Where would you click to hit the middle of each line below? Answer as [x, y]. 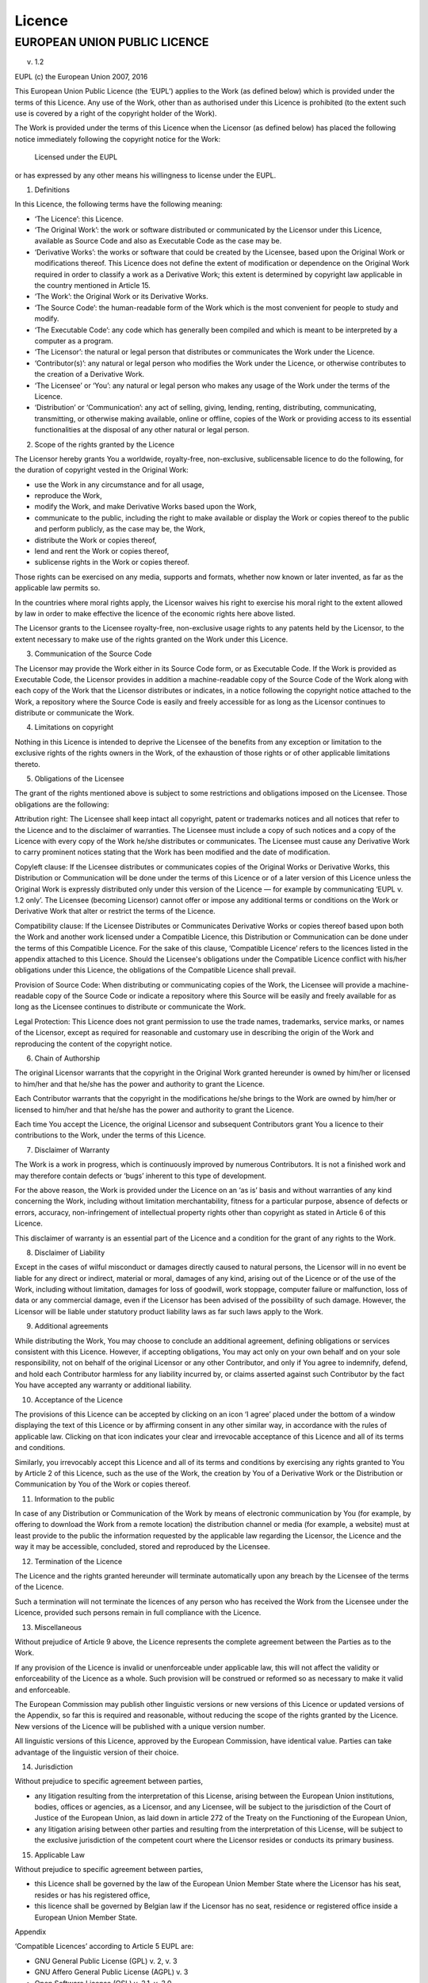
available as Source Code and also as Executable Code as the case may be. [158, 241]
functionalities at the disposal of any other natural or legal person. [142, 430]
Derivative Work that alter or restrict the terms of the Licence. [115, 911]
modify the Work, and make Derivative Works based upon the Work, [145, 507]
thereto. [28, 764]
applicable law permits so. [57, 588]
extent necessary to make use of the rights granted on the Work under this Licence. [151, 639]
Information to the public [75, 1498]
